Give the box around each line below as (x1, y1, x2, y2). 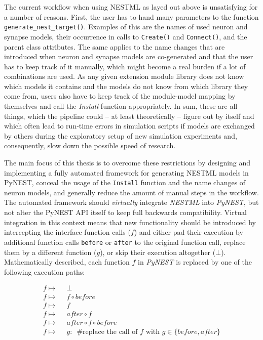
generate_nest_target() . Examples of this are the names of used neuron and (4, 21, 248, 32)
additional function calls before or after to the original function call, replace (4, 236, 246, 247)
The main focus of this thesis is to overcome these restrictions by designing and (4, 157, 251, 168)
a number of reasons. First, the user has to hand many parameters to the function (4, 11, 259, 22)
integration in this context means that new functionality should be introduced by (4, 217, 256, 227)
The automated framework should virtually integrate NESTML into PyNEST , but (4, 197, 259, 207)
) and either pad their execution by (134, 227, 243, 237)
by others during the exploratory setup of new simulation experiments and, (4, 130, 237, 141)
